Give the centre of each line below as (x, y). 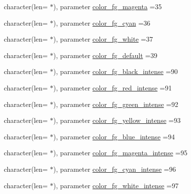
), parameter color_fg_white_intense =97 (116, 185)
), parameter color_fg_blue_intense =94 (114, 136)
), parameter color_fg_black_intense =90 (116, 71)
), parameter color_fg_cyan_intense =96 (115, 169)
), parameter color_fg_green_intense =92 (116, 104)
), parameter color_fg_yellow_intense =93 (117, 120)
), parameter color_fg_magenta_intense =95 (120, 153)
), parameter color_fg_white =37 (103, 39)
